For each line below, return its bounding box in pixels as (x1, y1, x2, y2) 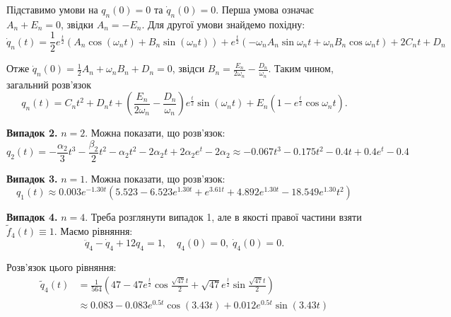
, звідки (60, 16, 93, 31)
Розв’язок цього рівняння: (6, 259, 117, 274)
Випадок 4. (6, 209, 58, 224)
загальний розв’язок (6, 76, 92, 91)
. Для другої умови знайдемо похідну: (141, 16, 305, 31)
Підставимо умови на (6, 2, 98, 16)
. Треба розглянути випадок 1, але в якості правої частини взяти (85, 209, 362, 224)
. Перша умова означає (216, 2, 314, 16)
